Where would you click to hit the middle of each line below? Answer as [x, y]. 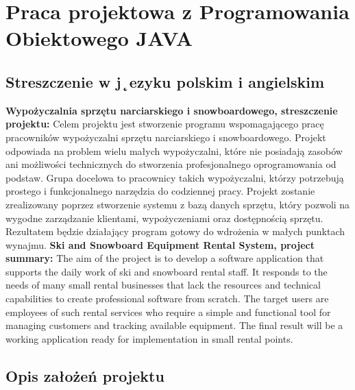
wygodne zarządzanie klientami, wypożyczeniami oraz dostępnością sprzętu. [164, 218]
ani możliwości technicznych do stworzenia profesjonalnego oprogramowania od [171, 164]
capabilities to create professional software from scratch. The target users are [167, 298]
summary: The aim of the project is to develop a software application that [165, 258]
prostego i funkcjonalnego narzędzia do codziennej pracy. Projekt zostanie [160, 191]
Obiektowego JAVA [99, 38]
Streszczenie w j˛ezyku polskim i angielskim [165, 81]
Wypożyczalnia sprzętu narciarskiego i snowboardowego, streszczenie [172, 110]
